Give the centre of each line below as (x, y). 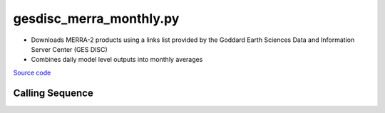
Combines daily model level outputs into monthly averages (117, 60)
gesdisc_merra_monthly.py (96, 18)
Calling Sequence (53, 93)
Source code (32, 72)
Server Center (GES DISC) (70, 49)
